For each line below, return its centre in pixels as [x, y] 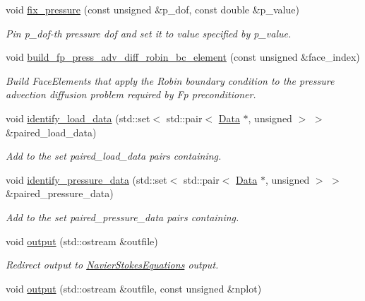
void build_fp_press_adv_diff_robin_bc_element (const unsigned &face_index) [183, 57]
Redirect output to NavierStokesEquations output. [112, 265]
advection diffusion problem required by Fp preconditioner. [131, 94]
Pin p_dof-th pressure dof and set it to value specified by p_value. [149, 33]
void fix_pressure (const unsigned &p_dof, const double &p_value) [152, 9]
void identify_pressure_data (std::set [86, 179]
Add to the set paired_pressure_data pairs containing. [122, 217]
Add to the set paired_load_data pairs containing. [114, 156]
